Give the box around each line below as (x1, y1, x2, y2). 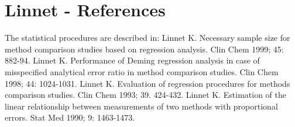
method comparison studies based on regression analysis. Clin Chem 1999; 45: (5, 43, 284, 55)
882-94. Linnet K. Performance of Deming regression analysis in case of (5, 54, 260, 66)
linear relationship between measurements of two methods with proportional (5, 100, 278, 112)
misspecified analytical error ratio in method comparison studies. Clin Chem (5, 65, 279, 77)
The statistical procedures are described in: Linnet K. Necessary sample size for (5, 31, 290, 44)
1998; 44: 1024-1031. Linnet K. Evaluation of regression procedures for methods (5, 77, 290, 89)
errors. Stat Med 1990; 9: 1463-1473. (5, 111, 135, 124)
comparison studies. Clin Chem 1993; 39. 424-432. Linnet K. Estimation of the (5, 89, 287, 101)
